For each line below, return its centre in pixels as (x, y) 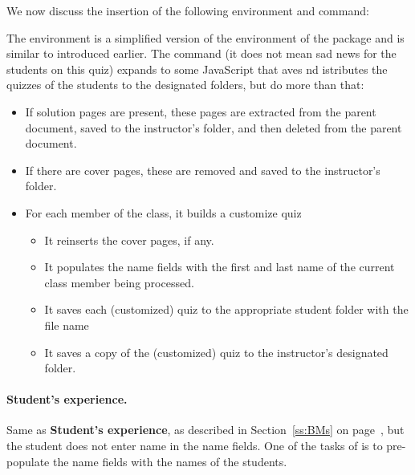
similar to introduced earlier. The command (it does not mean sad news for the (201, 53)
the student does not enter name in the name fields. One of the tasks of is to (195, 446)
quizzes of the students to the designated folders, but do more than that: (185, 85)
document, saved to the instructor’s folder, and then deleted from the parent (214, 127)
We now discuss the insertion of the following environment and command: (188, 10)
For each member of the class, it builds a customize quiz (163, 212)
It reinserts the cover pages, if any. (129, 240)
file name (67, 325)
